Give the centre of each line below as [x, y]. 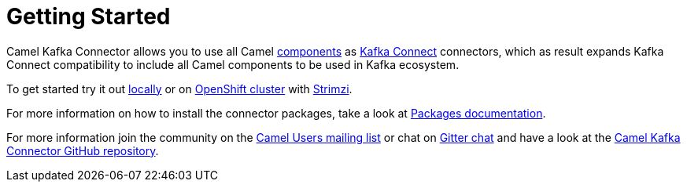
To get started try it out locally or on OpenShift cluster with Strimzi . [179, 89]
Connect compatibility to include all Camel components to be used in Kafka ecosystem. [233, 64]
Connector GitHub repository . [83, 150]
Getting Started [89, 16]
